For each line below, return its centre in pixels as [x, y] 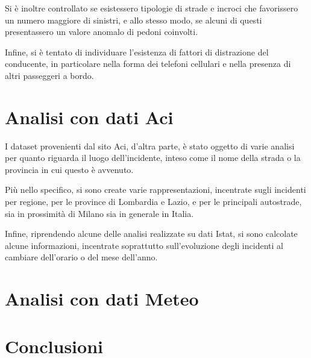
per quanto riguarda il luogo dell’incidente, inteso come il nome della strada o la [153, 158]
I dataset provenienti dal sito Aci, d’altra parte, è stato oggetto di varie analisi [150, 146]
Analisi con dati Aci [89, 117]
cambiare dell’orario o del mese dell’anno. [81, 257]
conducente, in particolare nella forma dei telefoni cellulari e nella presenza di [148, 64]
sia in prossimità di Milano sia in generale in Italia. [99, 213]
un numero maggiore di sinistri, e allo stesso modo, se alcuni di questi [134, 20]
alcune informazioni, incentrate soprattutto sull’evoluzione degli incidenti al [144, 245]
